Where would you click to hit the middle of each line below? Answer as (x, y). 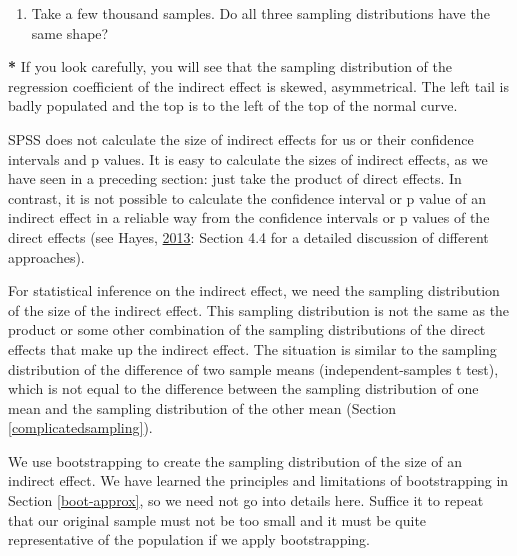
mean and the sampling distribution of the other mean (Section (202, 407)
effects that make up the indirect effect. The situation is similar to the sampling (252, 348)
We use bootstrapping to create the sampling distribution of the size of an (235, 460)
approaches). (46, 256)
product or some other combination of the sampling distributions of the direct (247, 329)
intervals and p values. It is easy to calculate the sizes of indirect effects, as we (248, 158)
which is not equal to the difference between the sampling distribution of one (243, 388)
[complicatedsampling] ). (80, 427)
